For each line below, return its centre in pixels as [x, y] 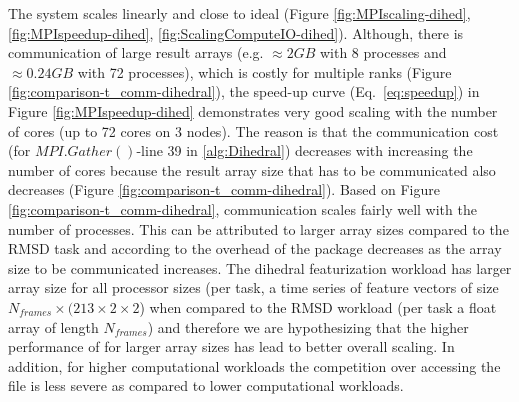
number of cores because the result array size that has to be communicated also [252, 169]
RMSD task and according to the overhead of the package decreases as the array [255, 248]
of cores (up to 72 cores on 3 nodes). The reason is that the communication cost [253, 130]
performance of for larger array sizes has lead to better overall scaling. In [231, 346]
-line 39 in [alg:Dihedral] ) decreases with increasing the [304, 150]
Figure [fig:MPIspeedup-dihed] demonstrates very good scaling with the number [253, 110]
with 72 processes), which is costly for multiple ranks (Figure [264, 71]
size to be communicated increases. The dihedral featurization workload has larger [260, 267]
